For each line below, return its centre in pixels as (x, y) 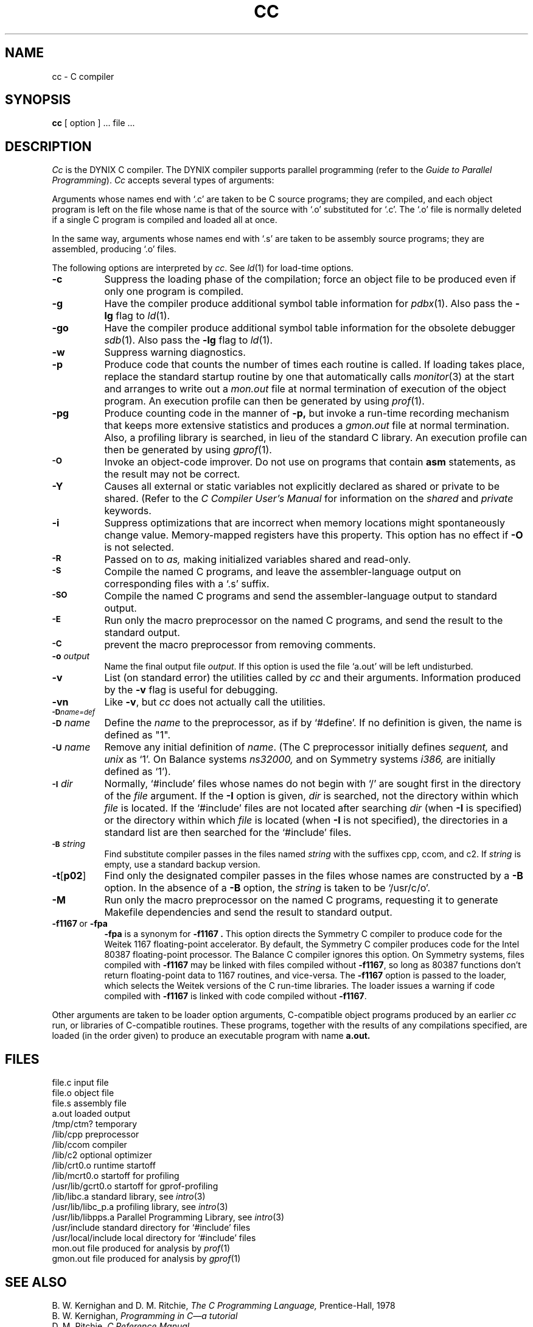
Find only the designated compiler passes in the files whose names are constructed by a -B (314, 876)
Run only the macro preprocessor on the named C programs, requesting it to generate (301, 900)
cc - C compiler (83, 76)
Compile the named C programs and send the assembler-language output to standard (301, 596)
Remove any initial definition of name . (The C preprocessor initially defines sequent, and (306, 747)
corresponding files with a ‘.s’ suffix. (187, 584)
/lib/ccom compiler (89, 1145)
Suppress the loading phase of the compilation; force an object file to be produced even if (310, 279)
